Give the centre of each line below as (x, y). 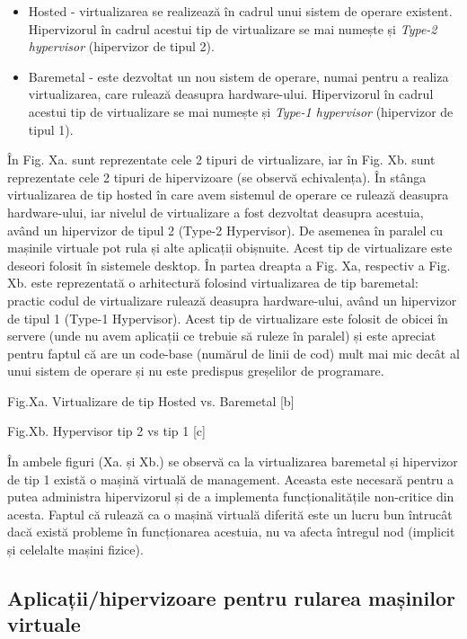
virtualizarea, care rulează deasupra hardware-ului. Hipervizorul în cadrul (231, 94)
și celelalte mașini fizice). (75, 550)
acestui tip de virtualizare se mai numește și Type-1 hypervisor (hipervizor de (241, 111)
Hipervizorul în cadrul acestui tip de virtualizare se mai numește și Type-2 (233, 28)
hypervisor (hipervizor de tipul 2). (121, 46)
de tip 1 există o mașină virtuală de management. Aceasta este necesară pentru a (231, 479)
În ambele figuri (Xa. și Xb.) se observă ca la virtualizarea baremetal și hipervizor (233, 461)
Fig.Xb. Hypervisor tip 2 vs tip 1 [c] (106, 431)
